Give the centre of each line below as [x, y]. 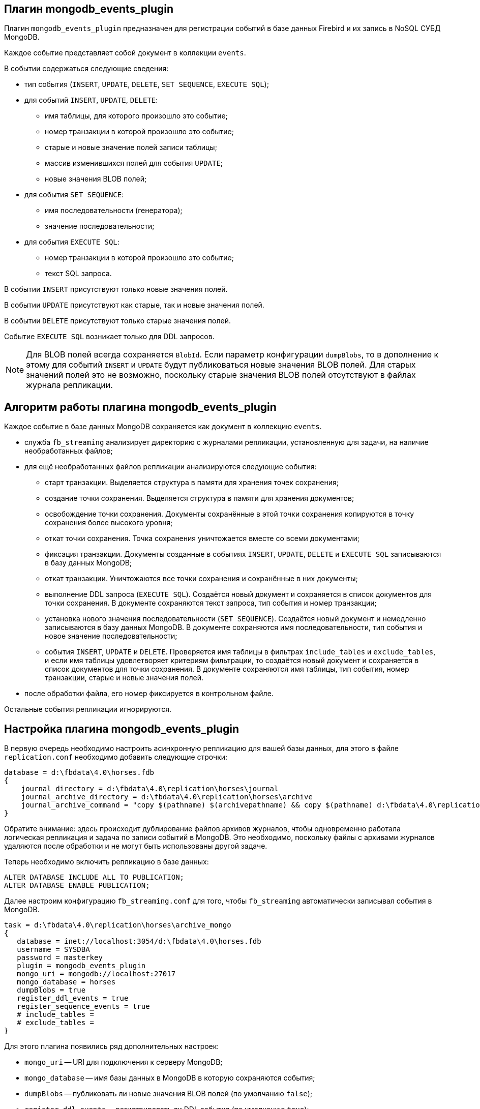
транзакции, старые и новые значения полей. [124, 678]
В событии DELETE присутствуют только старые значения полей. [117, 321]
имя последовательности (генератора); [114, 211]
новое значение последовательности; [111, 636]
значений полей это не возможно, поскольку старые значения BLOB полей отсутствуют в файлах [221, 375]
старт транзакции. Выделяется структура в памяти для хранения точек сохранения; [192, 483]
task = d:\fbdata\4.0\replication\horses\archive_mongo [118, 925]
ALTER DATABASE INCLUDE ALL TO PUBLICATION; [94, 877]
